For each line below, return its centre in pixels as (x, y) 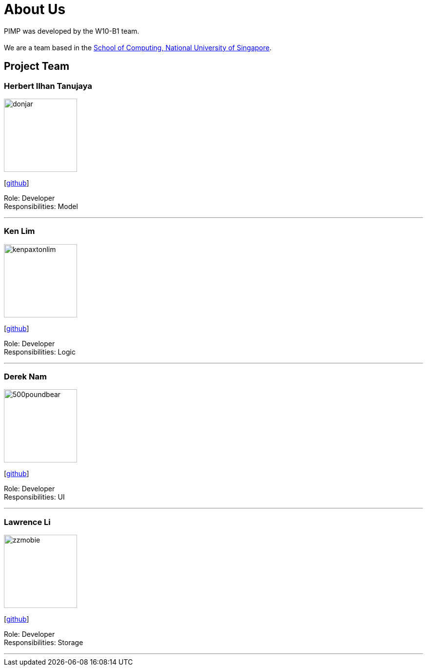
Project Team (37, 66)
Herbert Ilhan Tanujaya (48, 86)
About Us (35, 9)
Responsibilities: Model (41, 206)
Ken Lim (19, 231)
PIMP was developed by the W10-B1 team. (72, 31)
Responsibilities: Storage (44, 643)
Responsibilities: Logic (40, 352)
